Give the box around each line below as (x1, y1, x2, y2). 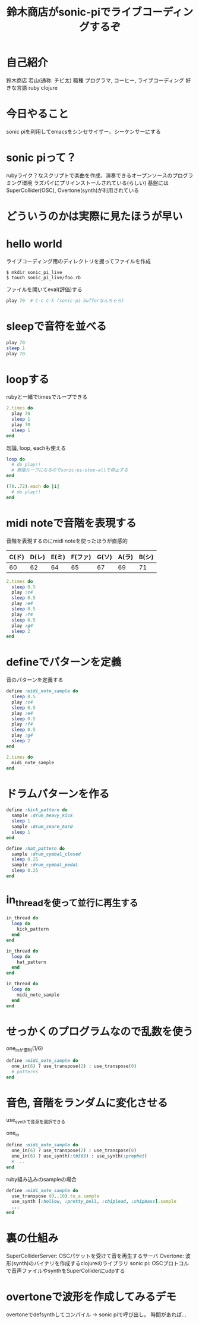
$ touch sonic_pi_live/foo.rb (6, 275, 81, 280)
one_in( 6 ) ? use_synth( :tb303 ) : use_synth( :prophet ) (11, 1153, 147, 1159)
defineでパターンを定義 (6, 655, 122, 669)
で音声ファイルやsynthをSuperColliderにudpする (6, 1267, 125, 1274)
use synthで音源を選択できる (6, 1116, 65, 1125)
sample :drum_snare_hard (11, 824, 73, 830)
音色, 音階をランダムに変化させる (6, 1096, 168, 1109)
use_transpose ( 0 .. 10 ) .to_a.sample (11, 1193, 100, 1199)
